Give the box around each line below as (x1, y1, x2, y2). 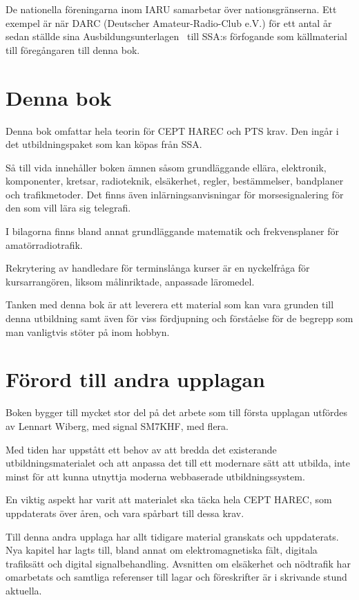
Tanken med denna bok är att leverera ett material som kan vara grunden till (6, 297, 334, 312)
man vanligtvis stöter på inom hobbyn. (6, 324, 170, 339)
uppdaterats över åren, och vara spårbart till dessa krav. (6, 505, 244, 520)
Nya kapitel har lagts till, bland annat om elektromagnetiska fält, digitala (6, 543, 318, 557)
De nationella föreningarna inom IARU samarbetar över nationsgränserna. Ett (6, 2, 337, 16)
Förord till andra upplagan (6, 365, 265, 393)
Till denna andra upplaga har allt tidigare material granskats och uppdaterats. (6, 529, 339, 543)
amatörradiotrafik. (6, 237, 83, 252)
